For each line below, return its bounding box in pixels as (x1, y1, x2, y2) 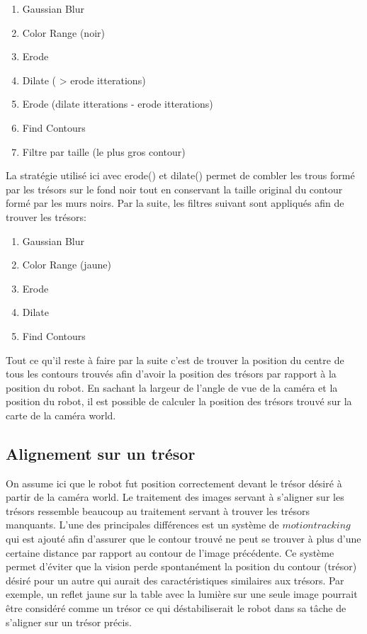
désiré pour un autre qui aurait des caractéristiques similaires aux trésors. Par (6, 572, 344, 587)
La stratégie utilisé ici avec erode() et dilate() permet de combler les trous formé (6, 168, 355, 183)
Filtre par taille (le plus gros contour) (22, 144, 186, 159)
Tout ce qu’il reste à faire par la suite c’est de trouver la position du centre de (6, 352, 344, 367)
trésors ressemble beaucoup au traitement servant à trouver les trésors (6, 503, 310, 518)
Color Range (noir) (22, 25, 105, 40)
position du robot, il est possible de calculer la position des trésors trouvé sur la (6, 394, 352, 409)
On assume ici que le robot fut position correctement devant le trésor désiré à (6, 475, 342, 490)
